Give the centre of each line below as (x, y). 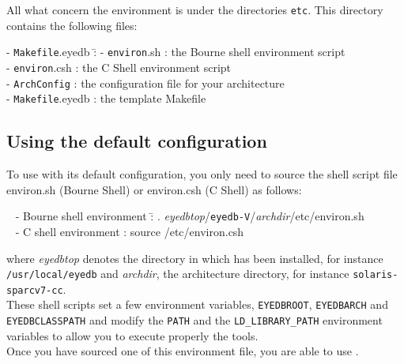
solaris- (376, 275)
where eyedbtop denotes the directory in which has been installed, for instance (195, 258)
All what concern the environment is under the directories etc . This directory (195, 9)
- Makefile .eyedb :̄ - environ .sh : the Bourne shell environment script (176, 52)
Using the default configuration (137, 141)
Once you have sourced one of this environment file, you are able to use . (183, 351)
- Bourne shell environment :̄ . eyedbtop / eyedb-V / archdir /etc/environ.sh (190, 216)
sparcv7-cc (35, 290)
